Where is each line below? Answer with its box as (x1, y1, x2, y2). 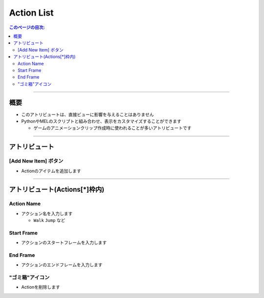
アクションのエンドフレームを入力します (21, 262, 103, 268)
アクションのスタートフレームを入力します (21, 239, 107, 246)
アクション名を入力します (21, 210, 73, 217)
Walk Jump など (33, 218, 66, 223)
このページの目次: (9, 24, 45, 30)
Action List (9, 7, 54, 18)
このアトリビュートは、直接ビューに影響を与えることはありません (21, 111, 154, 117)
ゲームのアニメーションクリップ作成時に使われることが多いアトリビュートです (33, 125, 192, 131)
